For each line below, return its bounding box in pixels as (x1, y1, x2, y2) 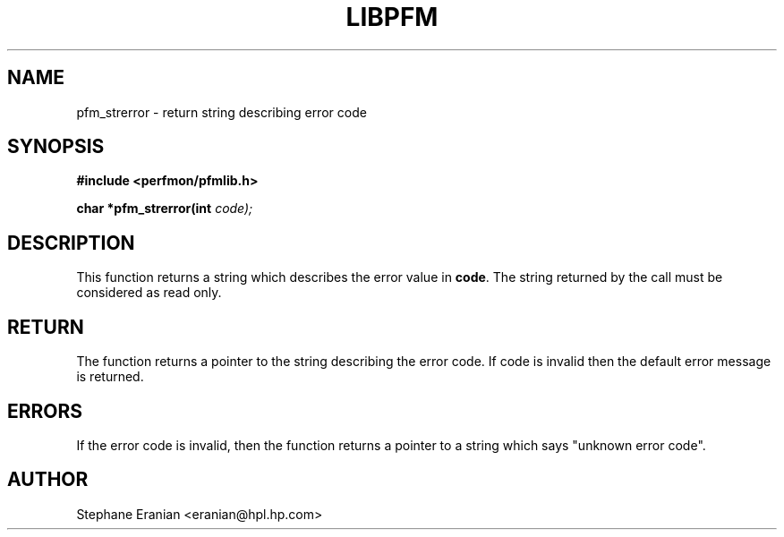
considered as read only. (76, 285, 222, 301)
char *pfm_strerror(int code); (76, 200, 253, 217)
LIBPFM (345, 2, 439, 32)
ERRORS (7, 399, 83, 422)
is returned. (76, 369, 144, 385)
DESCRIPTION (7, 231, 135, 254)
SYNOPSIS (7, 135, 105, 158)
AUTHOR (7, 468, 89, 491)
